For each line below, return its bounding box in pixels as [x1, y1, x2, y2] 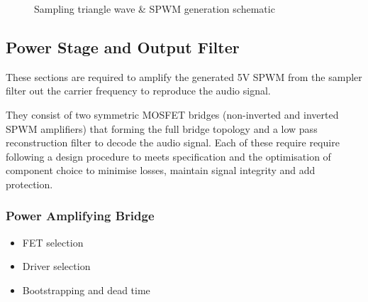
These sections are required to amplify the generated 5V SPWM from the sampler [6, 69, 362, 84]
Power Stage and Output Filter [6, 36, 240, 58]
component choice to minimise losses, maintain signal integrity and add [6, 163, 316, 178]
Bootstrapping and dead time [22, 282, 150, 297]
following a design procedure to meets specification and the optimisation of [6, 149, 331, 163]
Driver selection [22, 259, 91, 274]
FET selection [22, 234, 84, 249]
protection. [6, 176, 53, 191]
